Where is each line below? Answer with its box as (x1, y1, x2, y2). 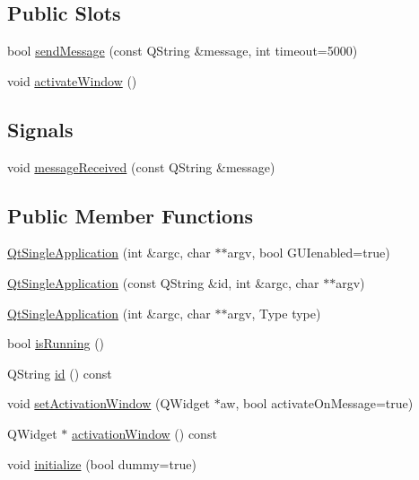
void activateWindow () (7, 71, 137, 90)
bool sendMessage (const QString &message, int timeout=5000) (7, 41, 358, 60)
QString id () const (7, 363, 112, 382)
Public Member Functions (7, 201, 253, 229)
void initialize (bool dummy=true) (7, 454, 196, 473)
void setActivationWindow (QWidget (7, 394, 211, 413)
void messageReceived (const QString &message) (7, 157, 275, 176)
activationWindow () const (71, 423, 217, 442)
